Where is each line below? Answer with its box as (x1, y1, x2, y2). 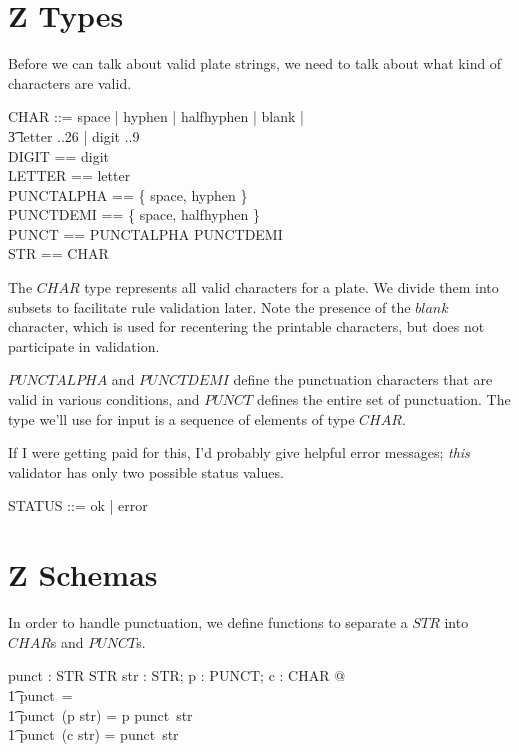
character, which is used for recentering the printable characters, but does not (8, 316, 485, 337)
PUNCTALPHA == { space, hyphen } (8, 184, 248, 205)
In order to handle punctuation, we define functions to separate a (8, 612, 408, 633)
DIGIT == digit (8, 145, 110, 166)
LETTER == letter (8, 165, 131, 186)
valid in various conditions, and (8, 389, 200, 410)
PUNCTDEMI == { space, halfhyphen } (8, 204, 260, 225)
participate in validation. (8, 335, 160, 356)
